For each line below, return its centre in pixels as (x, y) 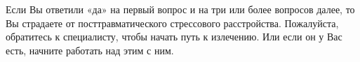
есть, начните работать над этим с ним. (90, 50)
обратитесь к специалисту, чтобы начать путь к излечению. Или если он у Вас (174, 37)
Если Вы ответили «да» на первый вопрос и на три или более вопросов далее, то (180, 9)
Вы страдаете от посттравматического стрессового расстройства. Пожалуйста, (172, 23)
